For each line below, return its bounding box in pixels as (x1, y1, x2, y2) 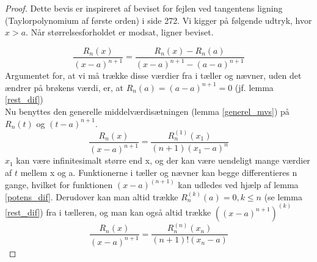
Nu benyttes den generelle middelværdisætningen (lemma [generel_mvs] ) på (5, 104, 290, 117)
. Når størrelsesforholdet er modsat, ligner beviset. (26, 26, 214, 38)
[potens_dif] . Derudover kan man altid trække (5, 190, 178, 203)
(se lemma (264, 190, 302, 203)
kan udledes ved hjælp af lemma (178, 178, 299, 191)
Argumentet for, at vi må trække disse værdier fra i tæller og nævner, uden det (5, 69, 302, 82)
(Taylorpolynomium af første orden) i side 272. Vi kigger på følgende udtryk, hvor (5, 13, 312, 26)
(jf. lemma (235, 81, 274, 93)
